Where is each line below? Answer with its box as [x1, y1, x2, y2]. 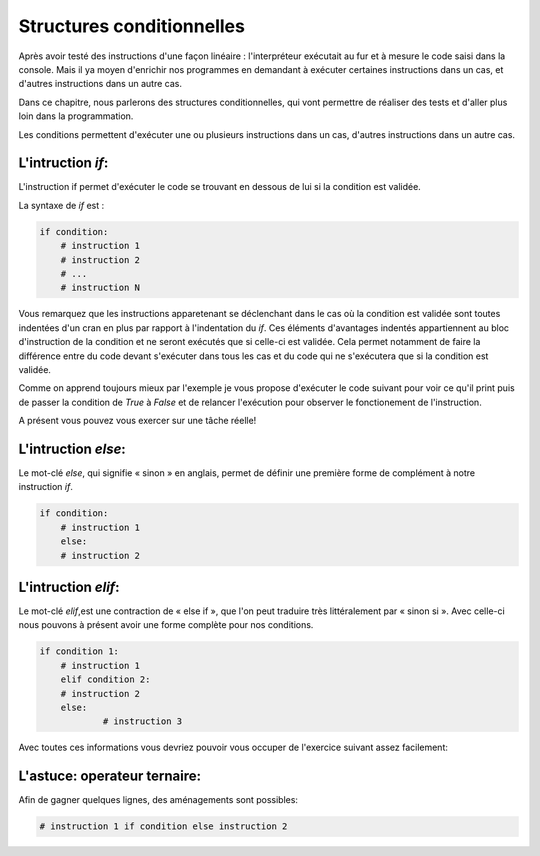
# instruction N [60, 282, 140, 294]
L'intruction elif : [18, 578, 120, 595]
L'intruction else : [18, 440, 127, 457]
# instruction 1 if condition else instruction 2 [39, 821, 288, 832]
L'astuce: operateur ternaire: [18, 768, 202, 785]
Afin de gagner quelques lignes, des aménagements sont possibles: [18, 794, 299, 806]
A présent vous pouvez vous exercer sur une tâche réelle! [18, 415, 257, 427]
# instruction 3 [102, 716, 183, 727]
